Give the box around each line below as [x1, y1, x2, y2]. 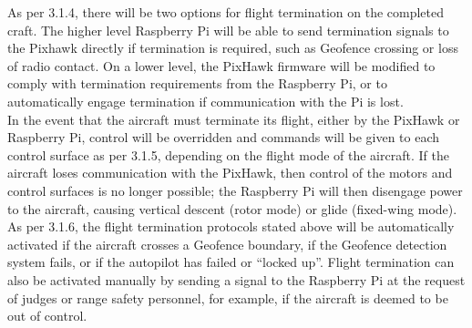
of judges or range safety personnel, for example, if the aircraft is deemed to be [7, 288, 448, 307]
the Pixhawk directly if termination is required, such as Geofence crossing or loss [7, 38, 458, 57]
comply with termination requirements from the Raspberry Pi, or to [7, 74, 387, 93]
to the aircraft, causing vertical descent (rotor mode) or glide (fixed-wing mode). [7, 199, 457, 218]
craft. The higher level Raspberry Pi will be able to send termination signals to [7, 20, 449, 39]
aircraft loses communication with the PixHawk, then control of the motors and [7, 163, 453, 182]
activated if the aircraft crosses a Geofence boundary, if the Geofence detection [7, 234, 447, 253]
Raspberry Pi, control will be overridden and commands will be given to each [7, 128, 440, 147]
